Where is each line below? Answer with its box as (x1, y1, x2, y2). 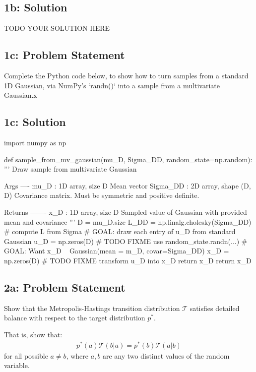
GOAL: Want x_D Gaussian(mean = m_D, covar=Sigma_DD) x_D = (4, 246, 229, 256)
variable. (4, 360, 30, 371)
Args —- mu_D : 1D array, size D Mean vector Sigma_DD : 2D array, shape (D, (4, 180, 251, 190)
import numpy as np (4, 137, 66, 147)
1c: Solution (4, 114, 66, 129)
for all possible (4, 350, 48, 361)
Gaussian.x (4, 90, 37, 100)
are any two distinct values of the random (102, 350, 230, 361)
